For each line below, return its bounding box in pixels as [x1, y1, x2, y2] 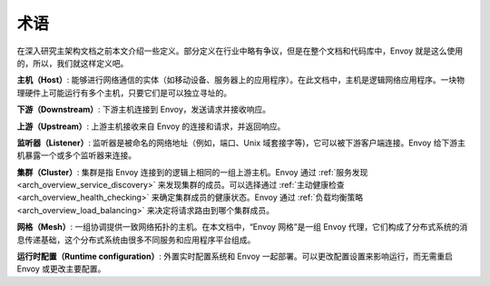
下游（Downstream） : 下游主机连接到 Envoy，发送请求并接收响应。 [16, 104, 271, 115]
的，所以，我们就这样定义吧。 [16, 57, 129, 68]
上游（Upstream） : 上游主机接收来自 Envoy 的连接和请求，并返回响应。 [16, 121, 286, 132]
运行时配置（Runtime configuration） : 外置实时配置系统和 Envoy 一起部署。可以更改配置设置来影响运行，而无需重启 [16, 251, 454, 262]
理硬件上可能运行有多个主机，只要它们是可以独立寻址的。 [16, 87, 231, 98]
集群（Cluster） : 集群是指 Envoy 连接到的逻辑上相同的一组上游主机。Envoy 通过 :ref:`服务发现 [16, 166, 368, 177]
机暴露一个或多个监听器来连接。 [16, 150, 136, 161]
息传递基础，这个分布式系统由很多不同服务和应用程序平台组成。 [16, 234, 256, 245]
